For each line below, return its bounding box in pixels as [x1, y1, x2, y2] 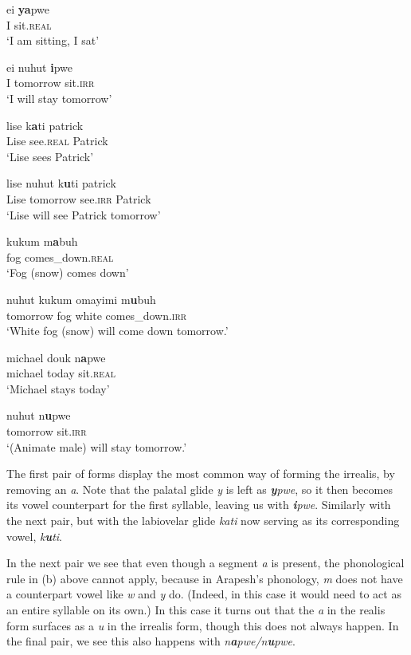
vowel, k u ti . [6, 527, 63, 544]
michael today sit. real [6, 365, 115, 381]
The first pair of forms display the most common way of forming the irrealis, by [6, 465, 395, 482]
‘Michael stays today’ [6, 380, 110, 397]
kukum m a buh [6, 233, 78, 250]
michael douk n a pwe [6, 349, 106, 365]
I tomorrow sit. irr [6, 74, 95, 91]
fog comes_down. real [6, 248, 114, 265]
